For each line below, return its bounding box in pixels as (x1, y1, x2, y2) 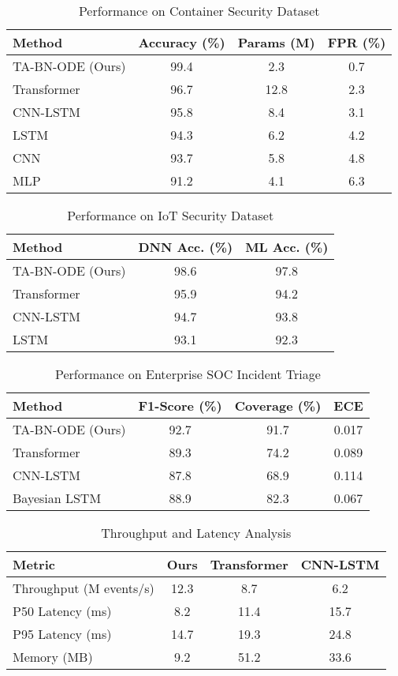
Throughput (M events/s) (13, 579, 154, 597)
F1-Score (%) (138, 396, 222, 415)
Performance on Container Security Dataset (78, 2, 320, 20)
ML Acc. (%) (245, 238, 329, 256)
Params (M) (237, 33, 315, 51)
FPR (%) (327, 33, 386, 51)
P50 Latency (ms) (13, 602, 112, 620)
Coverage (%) (234, 396, 322, 415)
